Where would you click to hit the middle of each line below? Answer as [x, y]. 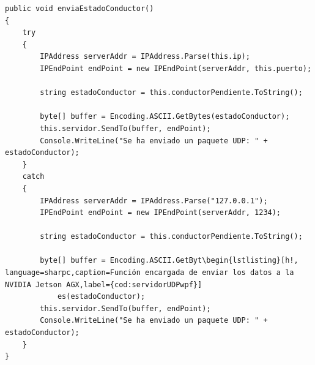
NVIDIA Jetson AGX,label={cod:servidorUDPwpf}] [104, 284]
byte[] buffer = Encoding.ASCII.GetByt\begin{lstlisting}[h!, [169, 261]
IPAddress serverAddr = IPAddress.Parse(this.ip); [145, 57]
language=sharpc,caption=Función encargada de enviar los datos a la [150, 273]
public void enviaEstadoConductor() [80, 9]
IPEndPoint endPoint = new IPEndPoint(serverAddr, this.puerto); [176, 68]
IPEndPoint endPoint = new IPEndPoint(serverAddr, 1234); [161, 213]
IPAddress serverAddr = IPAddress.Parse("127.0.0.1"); [154, 201]
